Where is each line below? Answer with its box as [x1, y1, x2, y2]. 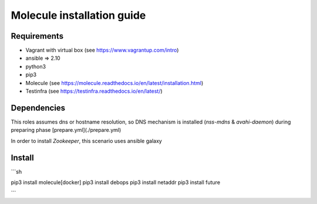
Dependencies [11, 103, 66, 113]
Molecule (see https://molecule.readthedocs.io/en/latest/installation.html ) [25, 79, 204, 86]
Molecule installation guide [11, 9, 146, 22]
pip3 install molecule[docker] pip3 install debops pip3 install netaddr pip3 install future [11, 179, 220, 186]
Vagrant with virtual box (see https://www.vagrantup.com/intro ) [25, 47, 179, 54]
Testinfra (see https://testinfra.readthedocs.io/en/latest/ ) [25, 88, 163, 95]
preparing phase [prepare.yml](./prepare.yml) [11, 127, 122, 134]
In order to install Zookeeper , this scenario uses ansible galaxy [11, 137, 163, 144]
